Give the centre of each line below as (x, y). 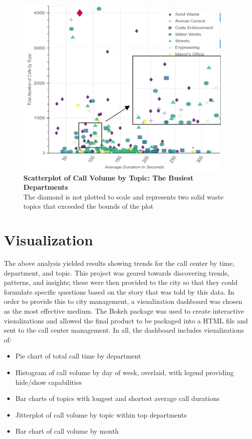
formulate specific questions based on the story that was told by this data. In (119, 291)
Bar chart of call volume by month (67, 431)
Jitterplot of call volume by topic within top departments (101, 414)
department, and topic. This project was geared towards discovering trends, (117, 272)
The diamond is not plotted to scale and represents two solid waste (124, 196)
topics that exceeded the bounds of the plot (88, 206)
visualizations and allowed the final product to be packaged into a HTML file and (126, 320)
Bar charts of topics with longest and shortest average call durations (117, 398)
